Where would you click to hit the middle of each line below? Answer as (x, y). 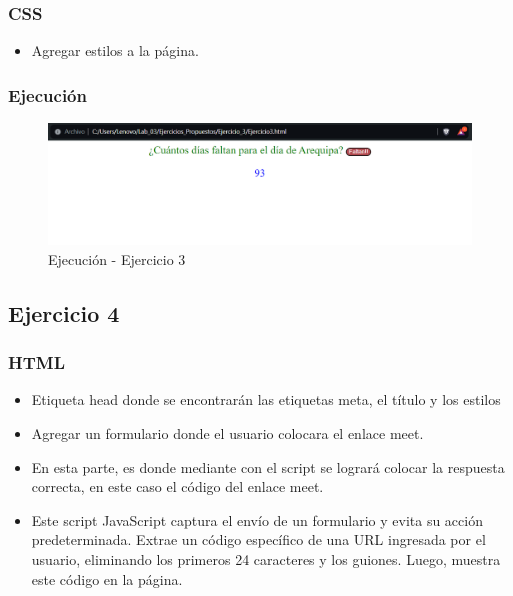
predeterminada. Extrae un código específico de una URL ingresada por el (258, 539)
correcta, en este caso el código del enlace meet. (177, 486)
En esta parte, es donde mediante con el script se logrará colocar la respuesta (268, 466)
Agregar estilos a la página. (115, 50)
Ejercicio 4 (64, 312)
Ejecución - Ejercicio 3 (117, 258)
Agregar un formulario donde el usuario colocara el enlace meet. (227, 432)
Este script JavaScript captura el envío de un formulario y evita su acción (257, 519)
